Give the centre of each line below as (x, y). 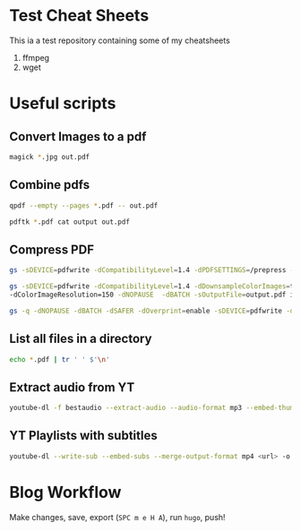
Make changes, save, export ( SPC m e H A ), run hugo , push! (117, 517)
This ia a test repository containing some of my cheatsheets (120, 40)
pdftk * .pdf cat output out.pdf (69, 222)
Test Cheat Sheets (79, 16)
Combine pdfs (50, 185)
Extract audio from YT (72, 387)
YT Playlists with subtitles (84, 436)
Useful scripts (63, 103)
